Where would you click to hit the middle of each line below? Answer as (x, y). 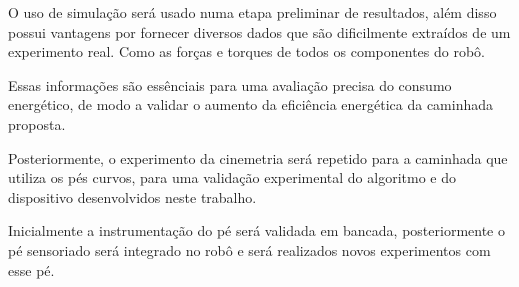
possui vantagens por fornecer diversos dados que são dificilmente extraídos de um (259, 31)
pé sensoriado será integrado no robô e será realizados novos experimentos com (249, 249)
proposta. (37, 123)
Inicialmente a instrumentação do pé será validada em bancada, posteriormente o (256, 230)
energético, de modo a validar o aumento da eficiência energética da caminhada (251, 104)
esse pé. (31, 269)
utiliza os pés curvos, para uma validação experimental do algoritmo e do (232, 177)
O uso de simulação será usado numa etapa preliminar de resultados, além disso (252, 12)
